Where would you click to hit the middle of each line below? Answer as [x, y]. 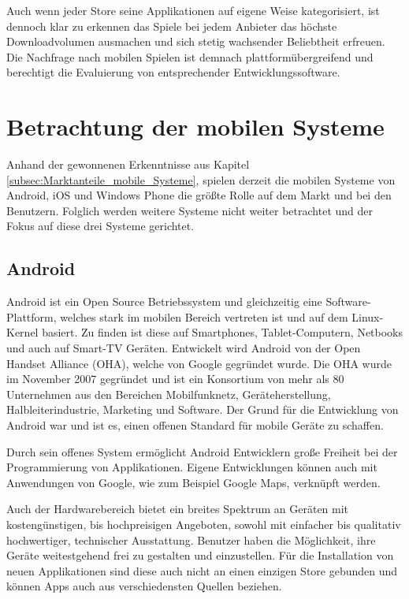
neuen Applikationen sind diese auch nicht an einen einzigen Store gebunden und [202, 570]
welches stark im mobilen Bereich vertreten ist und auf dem [204, 316]
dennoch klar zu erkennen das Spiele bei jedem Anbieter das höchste [172, 26]
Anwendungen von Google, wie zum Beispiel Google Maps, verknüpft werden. [193, 482]
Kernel [22, 332]
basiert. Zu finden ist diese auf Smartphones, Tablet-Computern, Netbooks [223, 332]
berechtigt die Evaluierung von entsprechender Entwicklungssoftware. [173, 72]
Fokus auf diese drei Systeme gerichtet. [100, 226]
